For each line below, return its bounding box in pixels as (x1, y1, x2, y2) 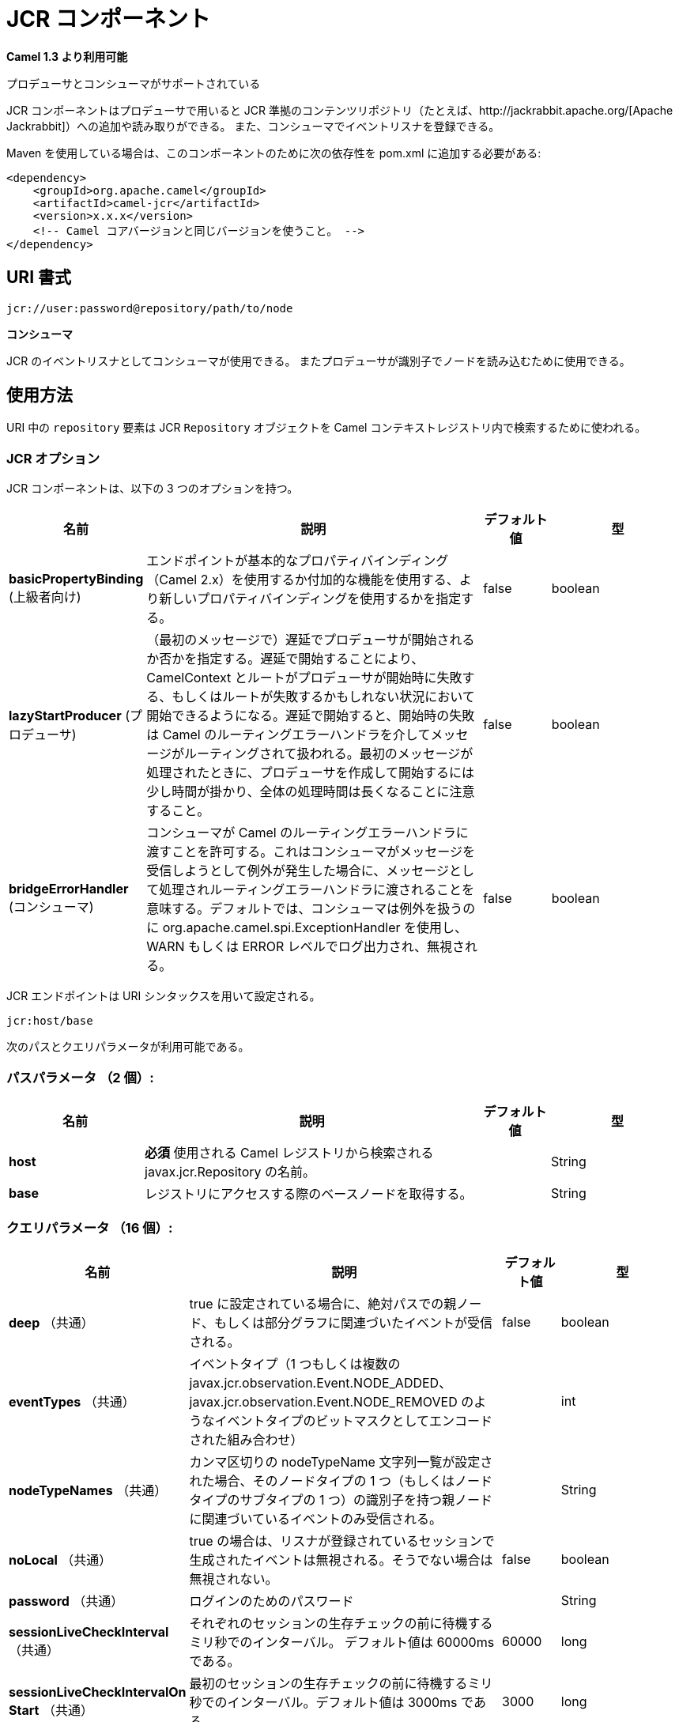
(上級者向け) (9, 589, 81, 606)
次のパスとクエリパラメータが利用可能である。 (6, 1040, 250, 1054)
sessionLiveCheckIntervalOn (9, 1683, 187, 1700)
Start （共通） (9, 1701, 93, 1718)
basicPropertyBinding (9, 571, 144, 587)
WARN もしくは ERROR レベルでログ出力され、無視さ (146, 938, 465, 955)
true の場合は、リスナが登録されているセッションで (189, 1532, 495, 1549)
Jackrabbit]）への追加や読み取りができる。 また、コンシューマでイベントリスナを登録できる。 (6, 119, 500, 133)
